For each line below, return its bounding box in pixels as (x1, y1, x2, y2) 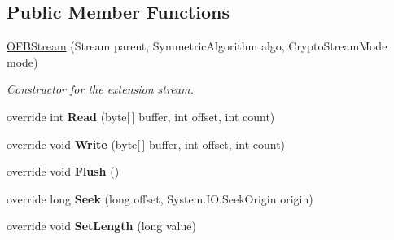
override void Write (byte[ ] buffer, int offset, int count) (7, 135, 286, 152)
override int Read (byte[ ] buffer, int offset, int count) (7, 107, 275, 124)
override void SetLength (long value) (7, 217, 196, 234)
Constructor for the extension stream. (7, 81, 194, 98)
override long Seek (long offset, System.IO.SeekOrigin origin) (7, 190, 313, 207)
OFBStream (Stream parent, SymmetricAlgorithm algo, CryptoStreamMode (7, 37, 387, 55)
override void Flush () (7, 163, 120, 180)
